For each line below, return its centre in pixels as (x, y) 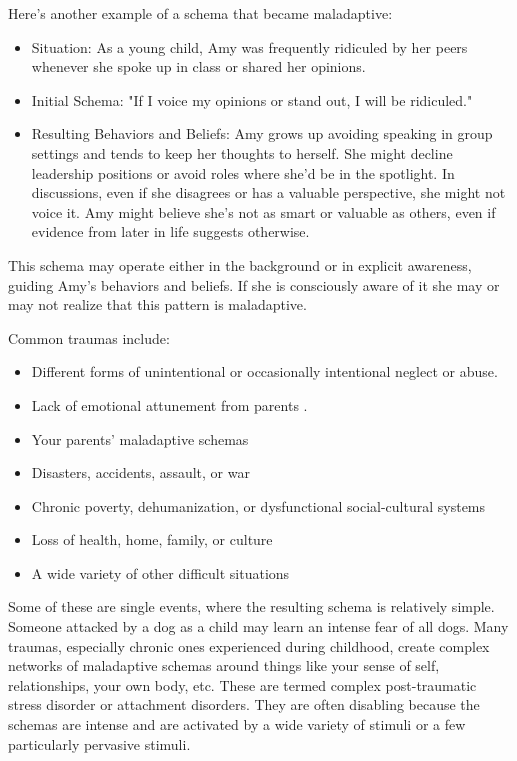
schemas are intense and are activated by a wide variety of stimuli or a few (237, 724)
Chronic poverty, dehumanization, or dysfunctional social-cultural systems (258, 505)
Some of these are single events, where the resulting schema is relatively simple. (251, 606)
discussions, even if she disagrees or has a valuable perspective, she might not (268, 192)
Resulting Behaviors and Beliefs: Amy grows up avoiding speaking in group (262, 133)
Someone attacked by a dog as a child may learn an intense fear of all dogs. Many (258, 626)
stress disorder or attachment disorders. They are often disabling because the (244, 704)
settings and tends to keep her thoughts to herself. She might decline (242, 152)
